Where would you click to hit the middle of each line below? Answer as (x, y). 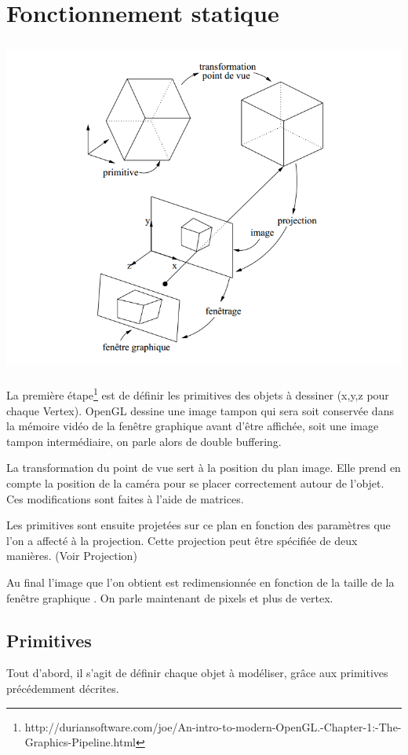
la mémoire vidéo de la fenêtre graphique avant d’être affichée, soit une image (193, 426)
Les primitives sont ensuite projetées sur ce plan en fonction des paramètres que (199, 525)
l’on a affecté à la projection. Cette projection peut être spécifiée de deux (182, 540)
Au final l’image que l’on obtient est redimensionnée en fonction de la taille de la (200, 582)
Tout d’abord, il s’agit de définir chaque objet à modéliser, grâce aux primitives (197, 673)
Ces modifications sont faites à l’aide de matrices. (125, 498)
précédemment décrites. (63, 689)
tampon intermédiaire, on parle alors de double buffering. (144, 441)
